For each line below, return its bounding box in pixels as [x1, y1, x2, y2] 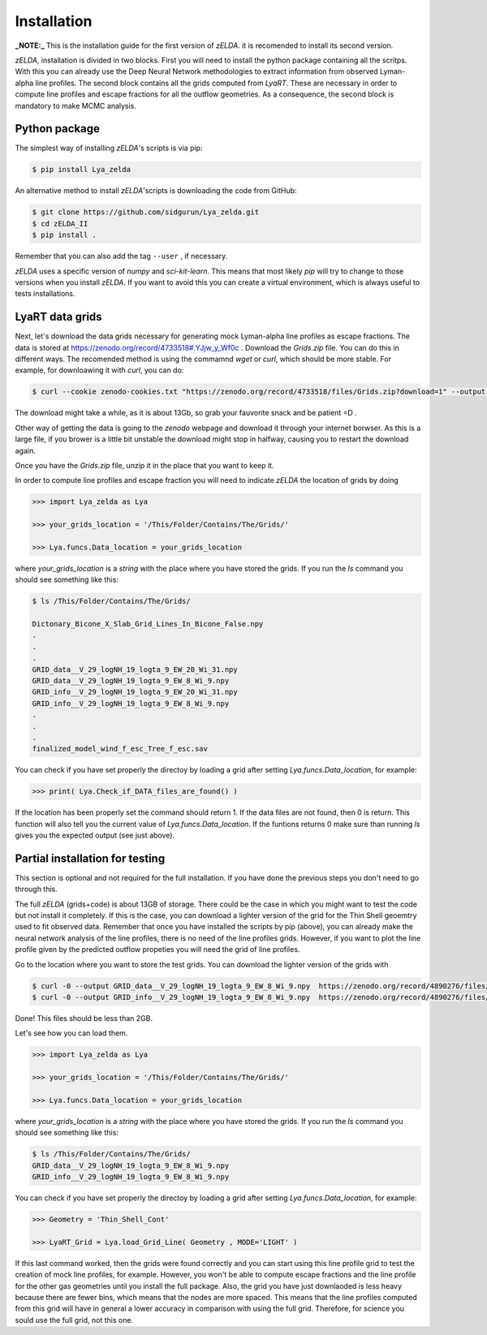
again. [15, 446, 37, 455]
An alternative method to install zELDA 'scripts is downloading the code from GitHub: [15, 186, 297, 196]
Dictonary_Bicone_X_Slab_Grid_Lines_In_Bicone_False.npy [32, 619, 264, 628]
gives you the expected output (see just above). [15, 830, 175, 840]
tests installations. [15, 289, 76, 299]
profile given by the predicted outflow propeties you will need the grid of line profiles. [15, 945, 300, 954]
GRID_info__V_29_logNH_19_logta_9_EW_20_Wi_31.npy [32, 687, 239, 697]
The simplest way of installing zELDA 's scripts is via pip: [15, 143, 203, 153]
